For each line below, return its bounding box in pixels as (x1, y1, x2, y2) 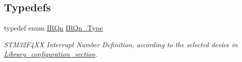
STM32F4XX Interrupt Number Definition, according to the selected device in (4, 39, 238, 49)
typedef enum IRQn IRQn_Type (4, 23, 103, 33)
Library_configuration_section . (4, 49, 98, 59)
